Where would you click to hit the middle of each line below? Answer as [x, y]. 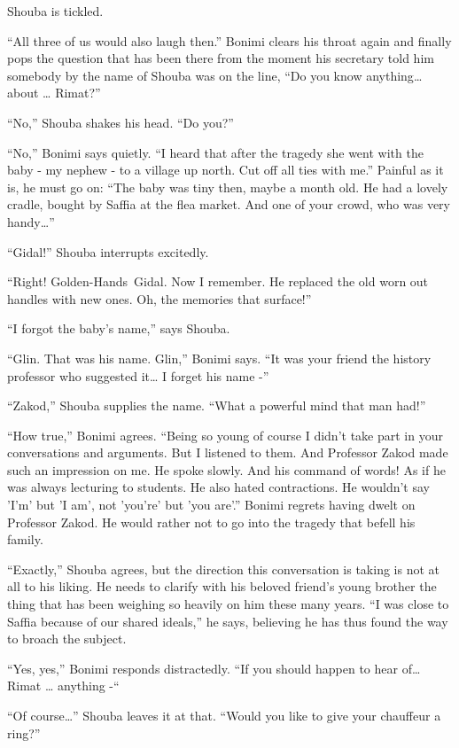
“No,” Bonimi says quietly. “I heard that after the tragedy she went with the [215, 152]
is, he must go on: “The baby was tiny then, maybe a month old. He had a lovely [228, 187]
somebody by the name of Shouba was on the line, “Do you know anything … [215, 75]
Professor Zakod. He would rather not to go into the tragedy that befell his [211, 522]
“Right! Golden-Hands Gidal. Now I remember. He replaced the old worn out [218, 281]
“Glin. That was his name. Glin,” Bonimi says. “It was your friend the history [219, 358]
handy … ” [31, 221]
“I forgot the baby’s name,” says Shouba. [119, 328]
